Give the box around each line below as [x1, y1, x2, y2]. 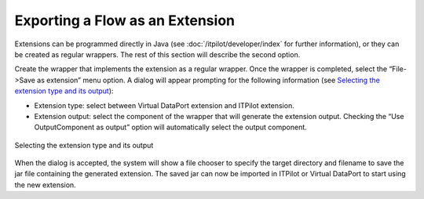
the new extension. [14, 180, 76, 190]
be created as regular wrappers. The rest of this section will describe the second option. [14, 49, 301, 59]
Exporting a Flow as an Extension [14, 12, 236, 29]
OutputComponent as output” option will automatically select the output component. [34, 122, 308, 132]
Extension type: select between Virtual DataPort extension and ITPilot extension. [34, 100, 294, 110]
